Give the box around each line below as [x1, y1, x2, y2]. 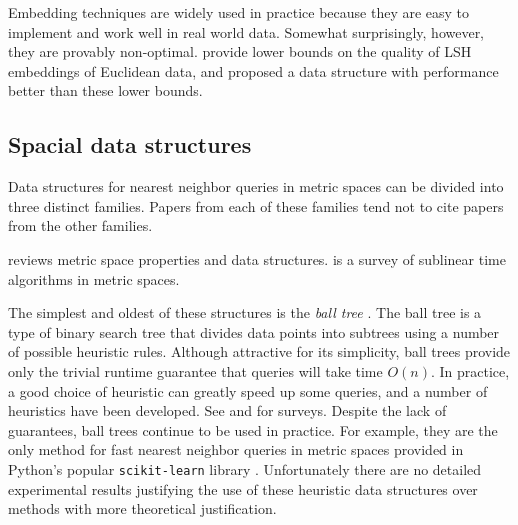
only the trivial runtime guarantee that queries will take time [8, 360, 383, 381]
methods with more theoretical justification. [8, 498, 277, 519]
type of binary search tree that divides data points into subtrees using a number [8, 321, 500, 342]
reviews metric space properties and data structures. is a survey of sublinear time [8, 248, 506, 269]
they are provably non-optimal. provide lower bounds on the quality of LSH [8, 41, 472, 62]
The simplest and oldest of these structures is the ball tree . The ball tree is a [8, 302, 482, 323]
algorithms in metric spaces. [8, 268, 180, 289]
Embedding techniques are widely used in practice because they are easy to [8, 2, 470, 22]
